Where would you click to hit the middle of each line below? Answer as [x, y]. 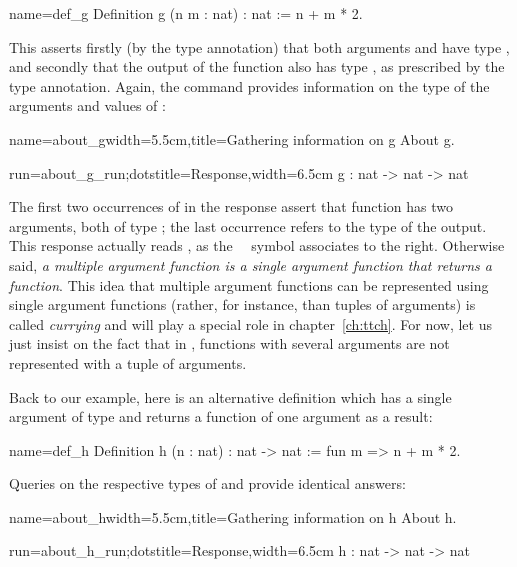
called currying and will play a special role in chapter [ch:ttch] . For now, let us [250, 323]
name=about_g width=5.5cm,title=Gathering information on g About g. [232, 138]
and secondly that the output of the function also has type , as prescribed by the [257, 66]
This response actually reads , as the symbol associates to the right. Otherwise [257, 245]
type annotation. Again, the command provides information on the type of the [249, 85]
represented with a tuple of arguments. [128, 362]
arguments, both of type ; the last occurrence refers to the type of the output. [248, 225]
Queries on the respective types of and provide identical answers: [207, 483]
